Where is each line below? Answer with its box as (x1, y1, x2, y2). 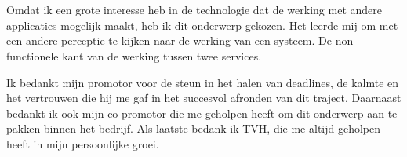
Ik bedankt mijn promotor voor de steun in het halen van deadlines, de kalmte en (6, 74, 399, 90)
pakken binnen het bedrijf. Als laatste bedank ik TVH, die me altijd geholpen (6, 120, 381, 137)
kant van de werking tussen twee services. (62, 47, 262, 64)
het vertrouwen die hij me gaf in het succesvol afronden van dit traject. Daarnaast (6, 89, 402, 106)
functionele (6, 47, 59, 64)
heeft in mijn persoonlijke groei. (6, 135, 159, 152)
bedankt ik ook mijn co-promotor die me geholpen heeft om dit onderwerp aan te (6, 104, 398, 121)
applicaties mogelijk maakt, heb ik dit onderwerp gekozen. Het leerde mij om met (6, 16, 398, 33)
